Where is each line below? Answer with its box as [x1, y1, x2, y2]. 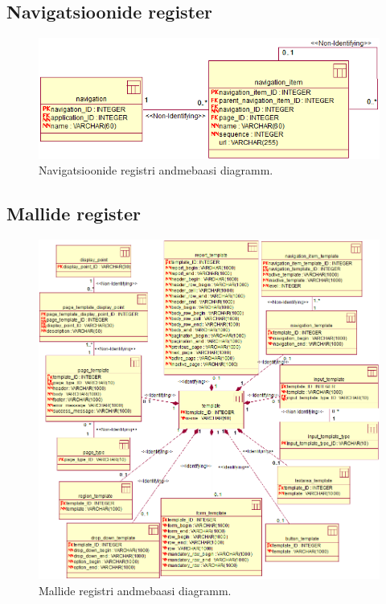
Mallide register [6, 201, 142, 226]
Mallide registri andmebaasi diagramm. [39, 581, 232, 598]
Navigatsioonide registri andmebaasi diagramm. [39, 162, 273, 179]
